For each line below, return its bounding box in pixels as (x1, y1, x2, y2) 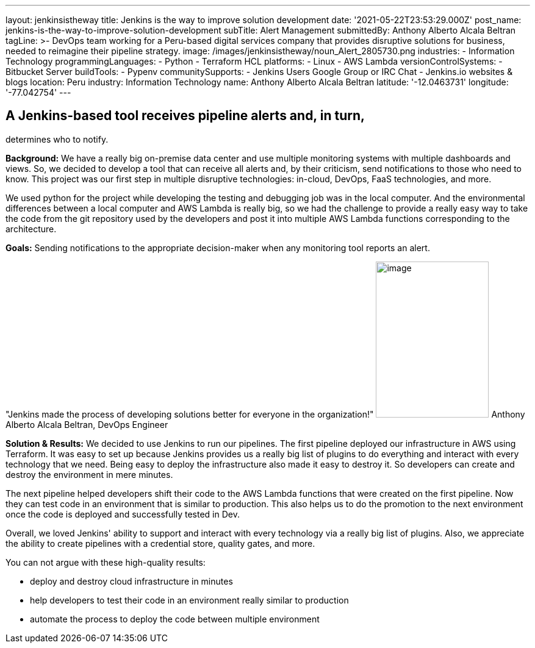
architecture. (5, 223, 57, 234)
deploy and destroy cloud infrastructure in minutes (30, 575, 233, 586)
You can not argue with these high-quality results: (5, 557, 206, 568)
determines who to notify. (5, 134, 109, 144)
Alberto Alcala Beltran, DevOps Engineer (5, 419, 168, 430)
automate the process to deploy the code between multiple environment (30, 613, 320, 624)
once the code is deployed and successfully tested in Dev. (5, 508, 240, 519)
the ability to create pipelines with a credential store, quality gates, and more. (5, 538, 315, 549)
